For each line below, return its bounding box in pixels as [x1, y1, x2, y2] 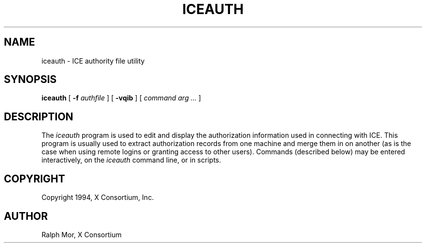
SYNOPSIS [4, 73, 57, 86]
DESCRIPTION [4, 110, 73, 123]
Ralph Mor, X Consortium [41, 230, 122, 239]
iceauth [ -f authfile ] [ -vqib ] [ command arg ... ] [41, 94, 201, 102]
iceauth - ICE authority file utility [41, 56, 145, 65]
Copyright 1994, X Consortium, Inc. [41, 193, 154, 202]
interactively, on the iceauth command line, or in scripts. [41, 156, 221, 165]
